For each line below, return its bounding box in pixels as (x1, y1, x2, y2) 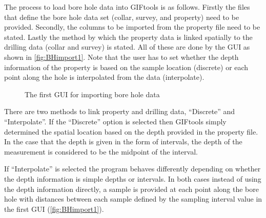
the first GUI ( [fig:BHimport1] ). (4, 203, 104, 214)
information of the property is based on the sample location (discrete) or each (4, 61, 249, 72)
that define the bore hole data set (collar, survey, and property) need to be (4, 11, 239, 22)
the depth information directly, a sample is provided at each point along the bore (4, 183, 259, 194)
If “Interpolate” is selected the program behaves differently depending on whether (4, 163, 261, 174)
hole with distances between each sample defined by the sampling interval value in (4, 193, 262, 204)
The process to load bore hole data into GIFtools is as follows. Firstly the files (4, 2, 250, 12)
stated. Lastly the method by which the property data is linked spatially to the (4, 31, 253, 42)
